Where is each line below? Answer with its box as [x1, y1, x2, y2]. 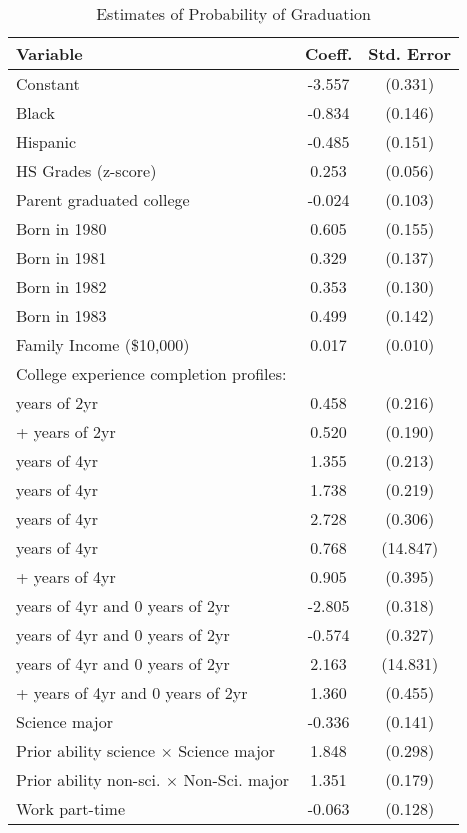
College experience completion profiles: [16, 362, 287, 385]
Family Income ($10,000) [16, 333, 190, 356]
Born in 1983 [16, 304, 107, 327]
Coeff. [304, 42, 353, 65]
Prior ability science [16, 739, 156, 762]
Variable [16, 42, 83, 65]
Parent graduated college [16, 188, 190, 211]
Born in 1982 [16, 275, 107, 298]
